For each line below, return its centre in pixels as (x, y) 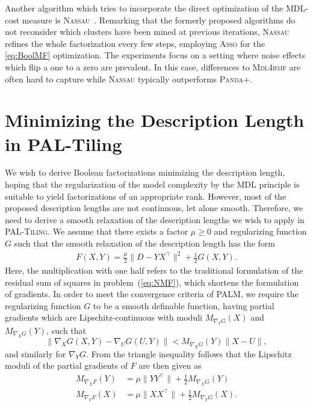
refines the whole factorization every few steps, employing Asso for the (135, 43)
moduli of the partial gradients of (66, 365)
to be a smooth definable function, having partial (184, 305)
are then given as (170, 365)
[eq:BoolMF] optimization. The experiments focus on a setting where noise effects (155, 55)
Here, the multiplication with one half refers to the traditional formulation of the (154, 270)
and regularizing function (260, 231)
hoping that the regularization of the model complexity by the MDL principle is (152, 184)
